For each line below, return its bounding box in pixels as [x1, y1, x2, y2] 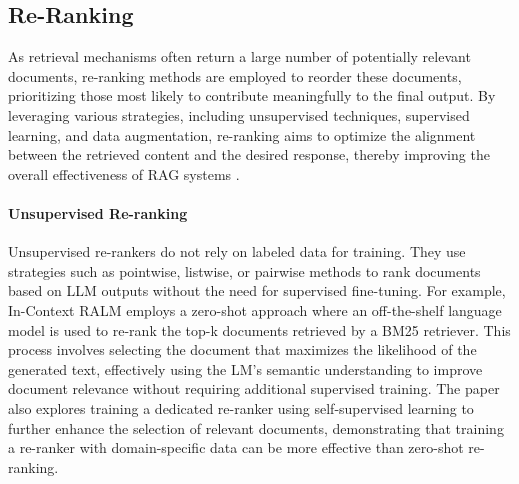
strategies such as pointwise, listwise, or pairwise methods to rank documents [8, 260, 481, 281]
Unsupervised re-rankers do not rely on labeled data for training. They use [8, 241, 466, 262]
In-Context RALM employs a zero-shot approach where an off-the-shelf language [8, 299, 502, 320]
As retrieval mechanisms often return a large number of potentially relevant [8, 46, 471, 67]
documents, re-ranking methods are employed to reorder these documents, [8, 65, 462, 86]
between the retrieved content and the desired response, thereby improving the [8, 144, 490, 165]
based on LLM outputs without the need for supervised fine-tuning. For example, [8, 280, 506, 301]
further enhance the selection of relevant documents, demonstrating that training [8, 417, 504, 438]
